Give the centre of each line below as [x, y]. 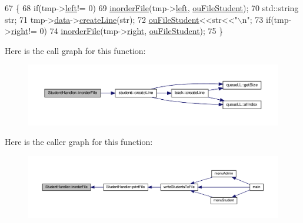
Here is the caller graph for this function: [79, 142]
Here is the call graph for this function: [75, 50]
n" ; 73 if [257, 19]
